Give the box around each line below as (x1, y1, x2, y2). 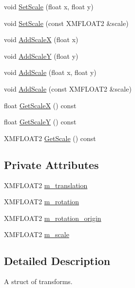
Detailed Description (4, 253, 111, 268)
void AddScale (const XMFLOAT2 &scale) (4, 83, 132, 94)
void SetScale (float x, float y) (4, 1, 94, 11)
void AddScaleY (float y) (4, 50, 78, 61)
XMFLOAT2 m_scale (4, 229, 69, 240)
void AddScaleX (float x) (4, 34, 78, 45)
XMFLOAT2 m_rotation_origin (4, 213, 101, 223)
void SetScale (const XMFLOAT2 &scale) (4, 18, 129, 28)
